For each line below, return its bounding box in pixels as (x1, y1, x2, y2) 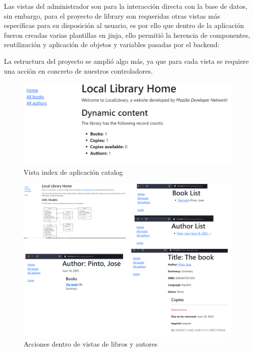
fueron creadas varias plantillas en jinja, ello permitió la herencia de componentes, (4, 29, 251, 40)
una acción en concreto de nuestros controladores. (4, 65, 153, 76)
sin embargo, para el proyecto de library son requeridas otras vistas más (4, 10, 220, 21)
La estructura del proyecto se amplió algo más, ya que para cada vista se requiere (4, 55, 249, 66)
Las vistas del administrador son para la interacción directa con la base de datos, (4, 1, 248, 11)
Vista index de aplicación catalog (24, 166, 123, 177)
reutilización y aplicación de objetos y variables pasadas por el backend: (4, 39, 220, 50)
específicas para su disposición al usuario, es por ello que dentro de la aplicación (4, 20, 244, 30)
